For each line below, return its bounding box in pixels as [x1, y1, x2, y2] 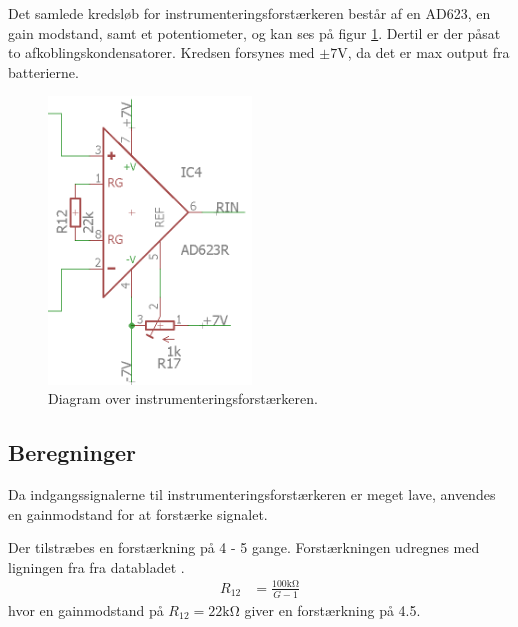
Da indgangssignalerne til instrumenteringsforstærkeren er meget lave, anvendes [8, 484, 496, 504]
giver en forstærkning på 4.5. [244, 599, 421, 620]
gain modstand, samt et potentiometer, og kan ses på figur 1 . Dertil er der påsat [8, 22, 501, 43]
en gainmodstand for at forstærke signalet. [8, 503, 268, 524]
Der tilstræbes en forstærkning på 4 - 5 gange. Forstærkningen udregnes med [8, 537, 480, 558]
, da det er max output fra [347, 42, 510, 63]
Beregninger [8, 437, 136, 468]
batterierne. [8, 61, 79, 82]
